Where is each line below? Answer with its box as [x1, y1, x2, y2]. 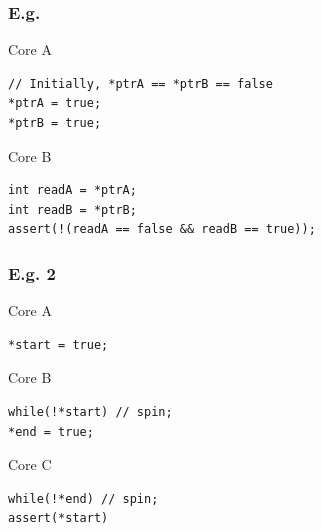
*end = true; [8, 424, 94, 439]
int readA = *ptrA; [8, 183, 137, 198]
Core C [8, 454, 52, 475]
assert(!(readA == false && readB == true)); [8, 222, 316, 237]
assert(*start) [8, 511, 109, 526]
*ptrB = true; [8, 116, 102, 130]
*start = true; [8, 337, 109, 352]
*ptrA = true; [8, 96, 102, 111]
